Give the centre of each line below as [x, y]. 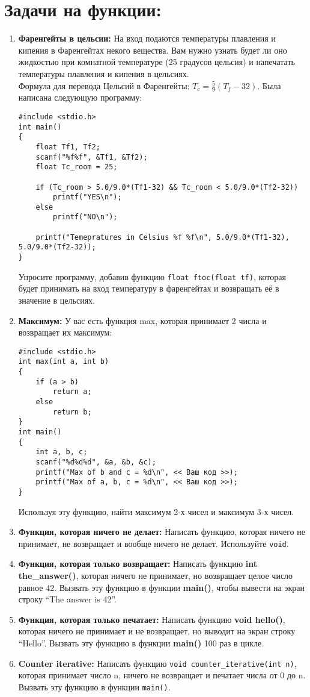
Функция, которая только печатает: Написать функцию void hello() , [152, 619]
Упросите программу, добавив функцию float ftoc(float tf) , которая [152, 276]
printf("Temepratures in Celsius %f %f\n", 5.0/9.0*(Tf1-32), [163, 237]
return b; [72, 412]
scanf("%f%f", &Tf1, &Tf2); [92, 157]
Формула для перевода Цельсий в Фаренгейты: [104, 85]
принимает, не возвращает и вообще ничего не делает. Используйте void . [153, 543]
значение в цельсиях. [56, 300]
